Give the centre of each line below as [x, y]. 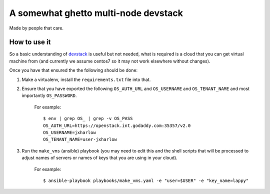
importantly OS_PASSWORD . [49, 95]
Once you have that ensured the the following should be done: [73, 70]
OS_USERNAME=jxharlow [69, 132]
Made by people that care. [36, 28]
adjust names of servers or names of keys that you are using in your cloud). [99, 158]
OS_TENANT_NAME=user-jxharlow [80, 139]
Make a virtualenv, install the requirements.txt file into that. [86, 79]
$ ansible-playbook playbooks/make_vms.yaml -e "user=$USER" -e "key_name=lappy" [146, 180]
